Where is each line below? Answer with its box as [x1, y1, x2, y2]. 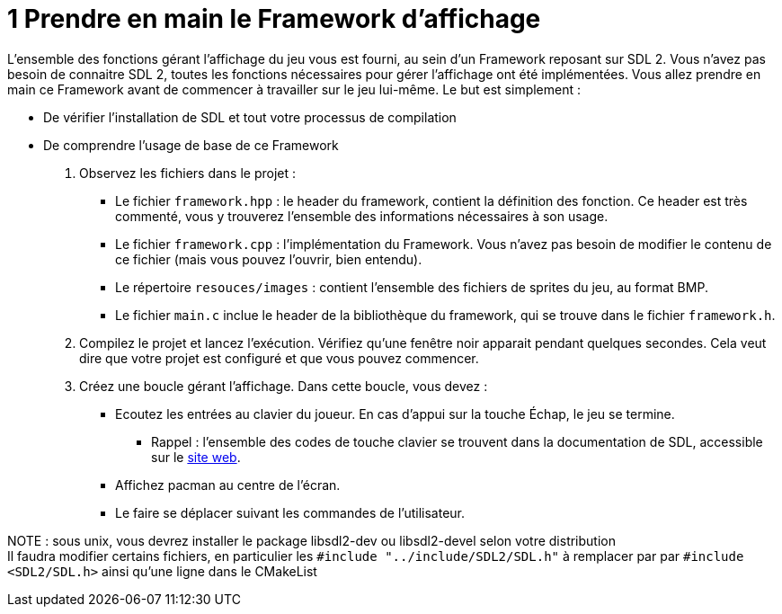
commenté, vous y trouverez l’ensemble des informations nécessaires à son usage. [115, 208, 609, 224]
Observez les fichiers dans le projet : [79, 165, 297, 181]
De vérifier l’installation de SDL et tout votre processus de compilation [43, 109, 457, 125]
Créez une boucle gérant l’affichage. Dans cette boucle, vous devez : [79, 378, 488, 394]
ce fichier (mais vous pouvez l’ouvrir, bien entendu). [115, 251, 422, 267]
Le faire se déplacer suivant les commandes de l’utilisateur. [115, 504, 466, 521]
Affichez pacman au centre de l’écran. [115, 476, 341, 493]
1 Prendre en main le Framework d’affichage [7, 4, 541, 34]
